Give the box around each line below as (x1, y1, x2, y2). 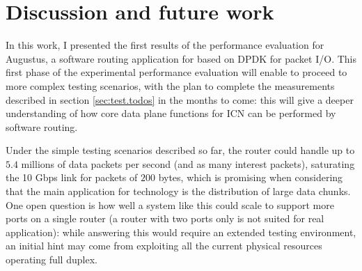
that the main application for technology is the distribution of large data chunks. (6, 184, 351, 199)
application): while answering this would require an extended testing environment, (6, 224, 356, 239)
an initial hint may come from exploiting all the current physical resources (6, 238, 322, 253)
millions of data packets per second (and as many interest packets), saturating (21, 156, 355, 171)
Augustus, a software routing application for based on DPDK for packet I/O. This (6, 51, 356, 65)
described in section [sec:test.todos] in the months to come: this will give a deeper (6, 92, 354, 107)
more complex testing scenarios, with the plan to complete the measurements (6, 78, 335, 93)
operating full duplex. (6, 252, 97, 267)
